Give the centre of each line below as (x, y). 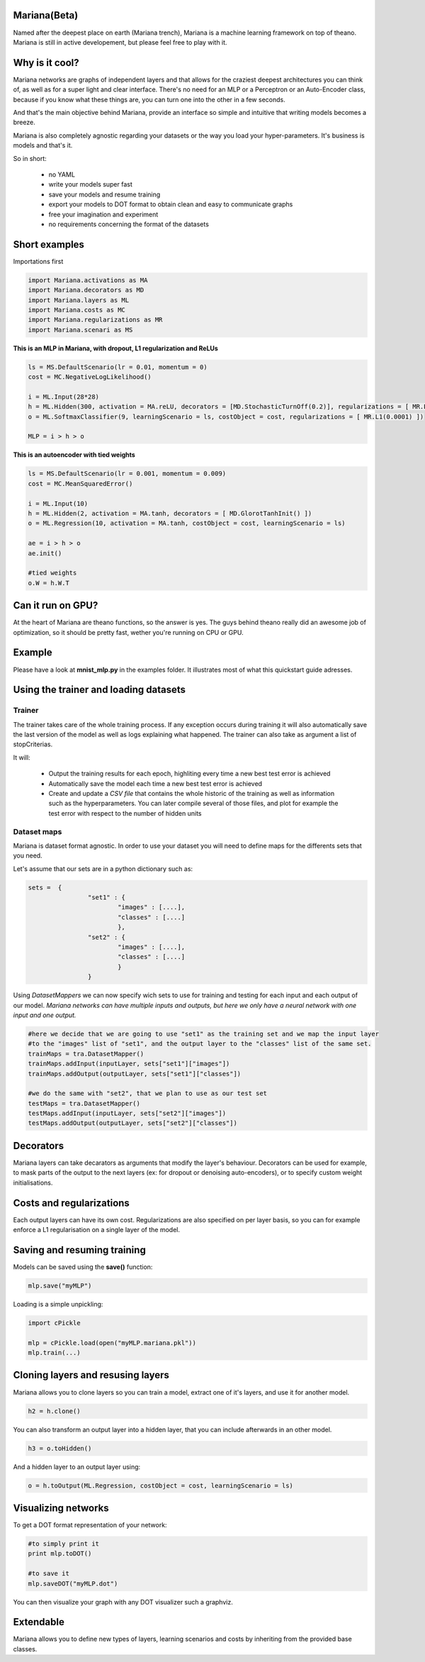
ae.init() (45, 553)
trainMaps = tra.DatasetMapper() (86, 1054)
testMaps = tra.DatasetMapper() (84, 1103)
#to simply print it (63, 1544)
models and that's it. (43, 145)
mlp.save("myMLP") (60, 1285)
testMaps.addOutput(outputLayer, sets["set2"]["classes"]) (132, 1123)
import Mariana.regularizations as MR (95, 320)
